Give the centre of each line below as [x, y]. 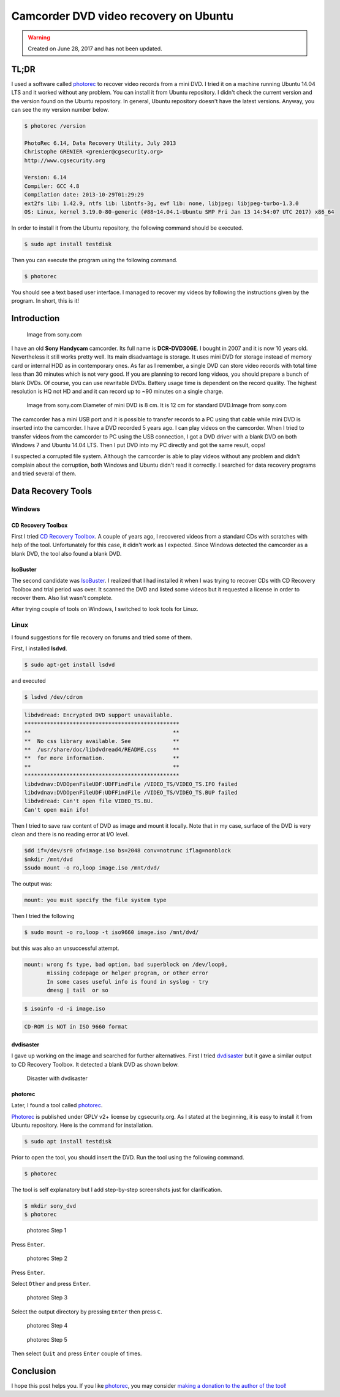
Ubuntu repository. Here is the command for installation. [82, 1125]
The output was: [32, 884]
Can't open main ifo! [57, 810]
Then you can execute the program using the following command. [94, 260]
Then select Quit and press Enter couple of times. [77, 1353]
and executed [28, 680]
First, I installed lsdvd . [39, 648]
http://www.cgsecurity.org [65, 160]
